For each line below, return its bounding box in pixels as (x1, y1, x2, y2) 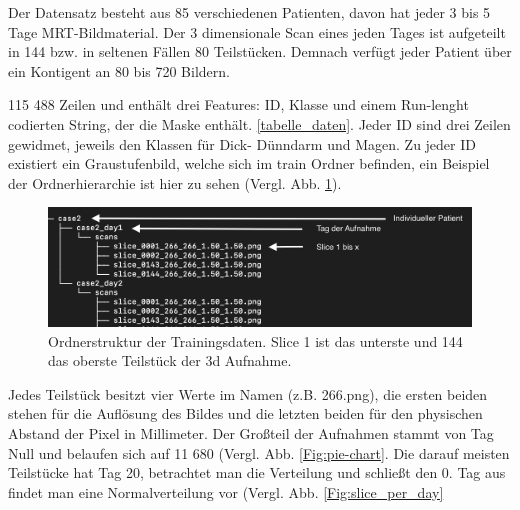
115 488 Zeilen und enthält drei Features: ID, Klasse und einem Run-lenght (8, 94, 469, 115)
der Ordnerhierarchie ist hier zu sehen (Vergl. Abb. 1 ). (8, 172, 342, 193)
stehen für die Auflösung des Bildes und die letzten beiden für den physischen (8, 403, 483, 424)
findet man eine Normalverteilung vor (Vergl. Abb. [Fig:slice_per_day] (8, 481, 444, 502)
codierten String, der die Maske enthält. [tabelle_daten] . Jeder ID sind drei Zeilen (8, 113, 511, 134)
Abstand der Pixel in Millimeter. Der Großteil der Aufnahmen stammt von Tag (8, 422, 494, 443)
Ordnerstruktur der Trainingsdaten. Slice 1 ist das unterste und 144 (48, 330, 463, 351)
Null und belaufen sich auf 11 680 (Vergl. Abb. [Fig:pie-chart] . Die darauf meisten (8, 442, 510, 463)
